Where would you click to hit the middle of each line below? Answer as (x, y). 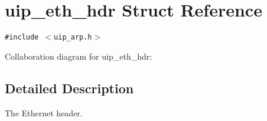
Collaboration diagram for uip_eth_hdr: (79, 56)
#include (22, 37)
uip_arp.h (73, 37)
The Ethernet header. (44, 112)
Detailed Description (69, 88)
